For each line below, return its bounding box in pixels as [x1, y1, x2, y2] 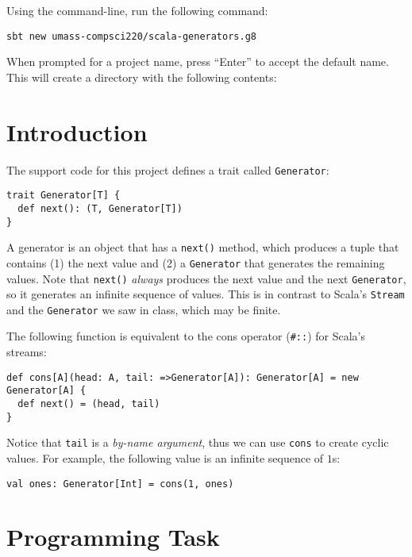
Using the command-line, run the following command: [6, 2, 268, 18]
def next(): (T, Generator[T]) [17, 202, 183, 214]
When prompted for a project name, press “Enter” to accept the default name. [6, 53, 389, 70]
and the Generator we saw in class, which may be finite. [6, 301, 281, 317]
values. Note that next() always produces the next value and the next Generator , [6, 270, 406, 286]
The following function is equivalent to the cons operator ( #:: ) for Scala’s [6, 328, 365, 344]
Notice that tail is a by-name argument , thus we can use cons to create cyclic [6, 434, 389, 451]
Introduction [6, 115, 148, 148]
